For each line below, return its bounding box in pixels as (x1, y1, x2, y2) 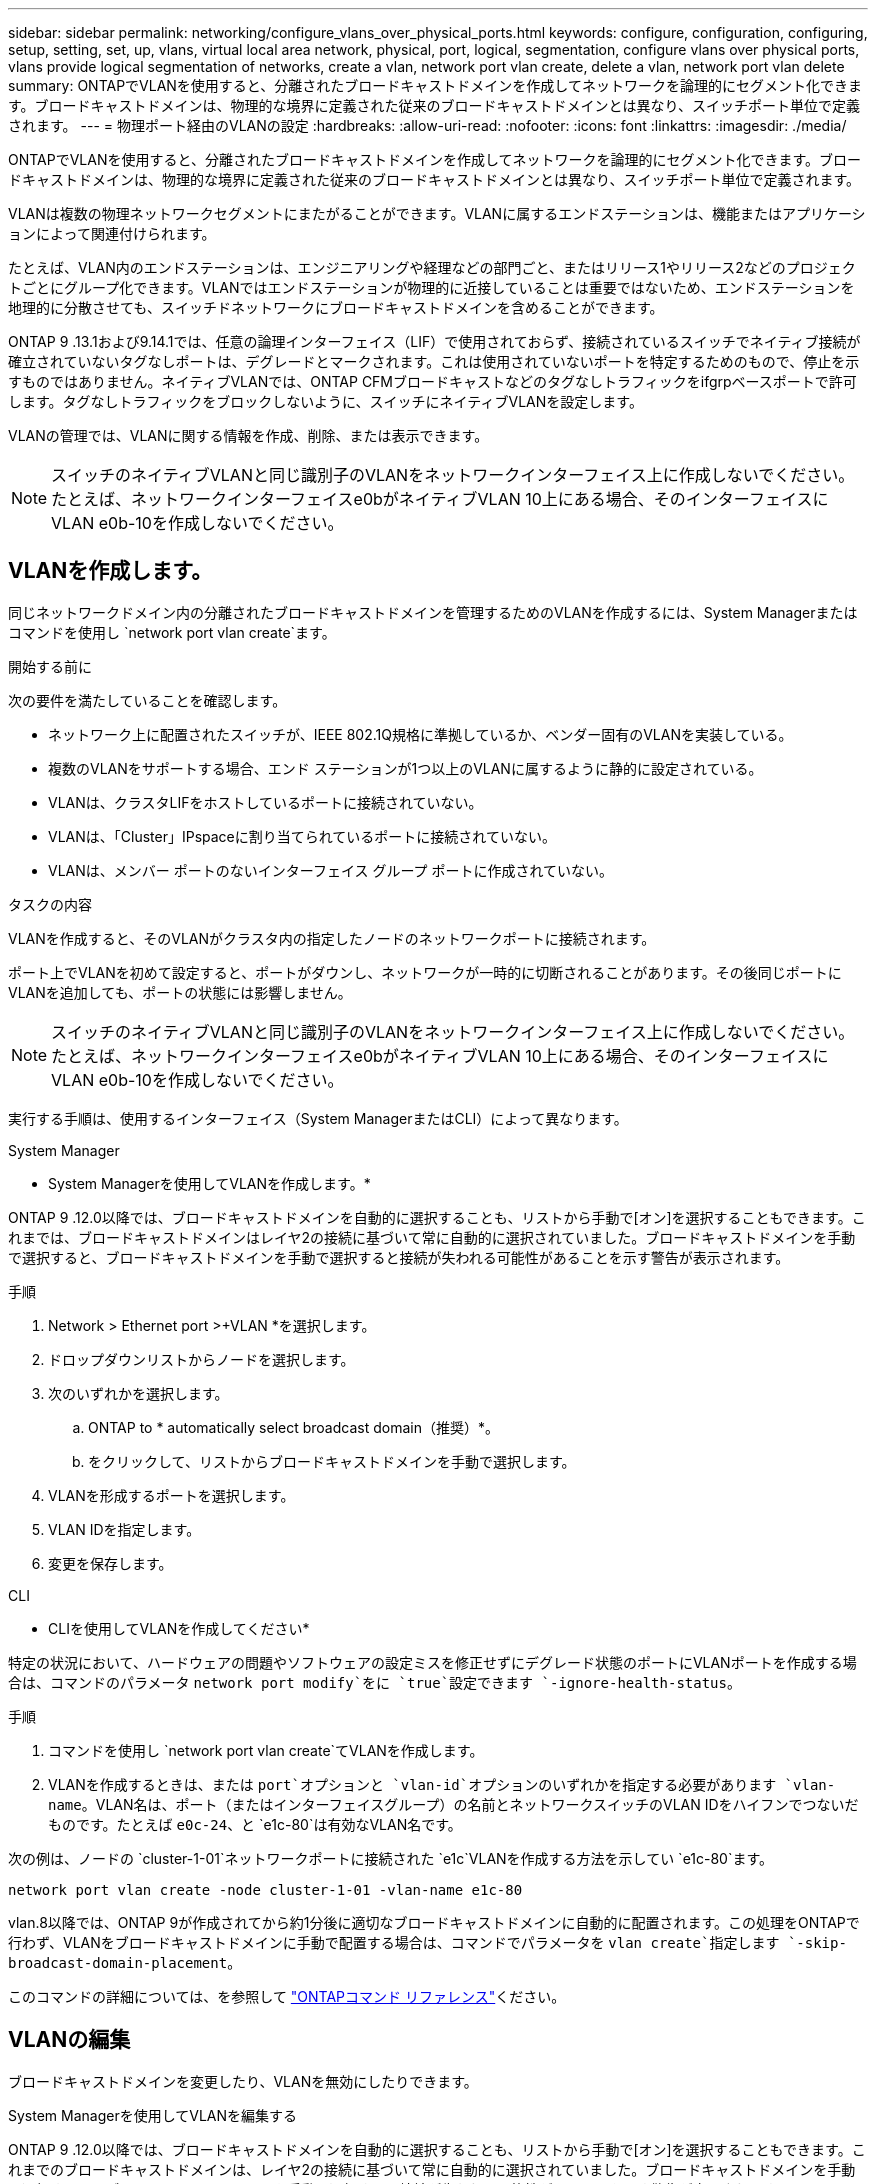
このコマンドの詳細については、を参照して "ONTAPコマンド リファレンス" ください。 (8, 1987, 566, 2005)
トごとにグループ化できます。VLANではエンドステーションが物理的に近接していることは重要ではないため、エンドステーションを (8, 279, 855, 296)
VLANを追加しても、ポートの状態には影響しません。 (8, 983, 352, 1001)
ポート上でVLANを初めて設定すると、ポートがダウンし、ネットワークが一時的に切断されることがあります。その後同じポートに (8, 963, 842, 981)
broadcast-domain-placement (8, 1954, 228, 1971)
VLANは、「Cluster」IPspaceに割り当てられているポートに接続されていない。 (48, 827, 556, 845)
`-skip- (787, 1934, 847, 1951)
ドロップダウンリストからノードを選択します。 (48, 1350, 355, 1368)
